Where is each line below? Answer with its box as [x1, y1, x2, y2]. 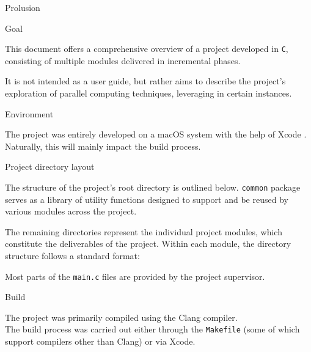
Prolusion [5, 1, 40, 13]
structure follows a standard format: [5, 249, 140, 262]
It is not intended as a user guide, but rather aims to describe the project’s [5, 75, 286, 87]
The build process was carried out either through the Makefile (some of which [5, 323, 300, 335]
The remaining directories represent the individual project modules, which [5, 225, 282, 238]
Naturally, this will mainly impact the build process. [5, 139, 201, 152]
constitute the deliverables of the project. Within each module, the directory [5, 237, 291, 250]
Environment [5, 107, 54, 120]
